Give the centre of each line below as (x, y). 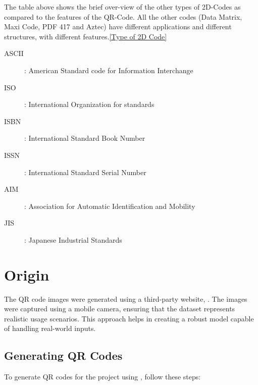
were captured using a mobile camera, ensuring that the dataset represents (120, 309)
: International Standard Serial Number (85, 172)
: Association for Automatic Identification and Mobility (110, 206)
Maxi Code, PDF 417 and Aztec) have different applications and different (118, 26)
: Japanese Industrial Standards (73, 239)
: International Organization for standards (89, 104)
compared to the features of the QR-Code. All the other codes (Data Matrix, (123, 16)
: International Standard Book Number (85, 138)
